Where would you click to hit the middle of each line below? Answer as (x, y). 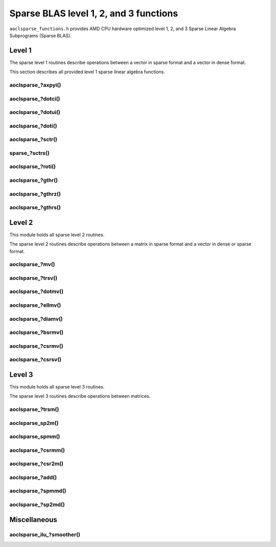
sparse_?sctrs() (29, 153)
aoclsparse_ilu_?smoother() (45, 534)
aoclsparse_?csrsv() (35, 359)
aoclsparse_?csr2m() (37, 464)
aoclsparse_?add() (33, 477)
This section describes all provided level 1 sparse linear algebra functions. (87, 72)
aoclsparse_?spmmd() (38, 491)
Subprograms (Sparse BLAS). (40, 35)
